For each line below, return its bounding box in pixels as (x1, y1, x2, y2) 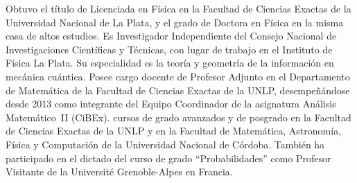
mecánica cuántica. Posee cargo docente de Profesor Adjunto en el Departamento (6, 69, 350, 83)
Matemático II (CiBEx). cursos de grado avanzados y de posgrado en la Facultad (6, 110, 351, 124)
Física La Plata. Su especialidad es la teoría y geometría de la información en (6, 55, 334, 70)
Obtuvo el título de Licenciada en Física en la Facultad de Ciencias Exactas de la (6, 1, 351, 15)
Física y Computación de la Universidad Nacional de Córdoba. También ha (6, 137, 325, 151)
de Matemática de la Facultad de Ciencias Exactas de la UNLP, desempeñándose (6, 82, 350, 97)
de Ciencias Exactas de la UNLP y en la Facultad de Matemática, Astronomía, (6, 123, 342, 138)
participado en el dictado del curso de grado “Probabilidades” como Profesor (6, 150, 331, 165)
